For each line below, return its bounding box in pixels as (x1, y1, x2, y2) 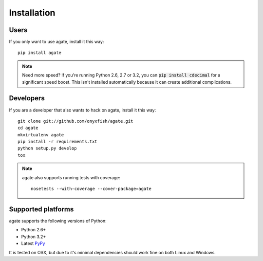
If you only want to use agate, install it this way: (9, 39, 104, 45)
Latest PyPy (21, 241, 45, 246)
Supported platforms (9, 205, 74, 213)
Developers (9, 94, 45, 102)
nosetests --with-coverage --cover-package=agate (31, 186, 152, 192)
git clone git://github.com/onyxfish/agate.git (18, 118, 133, 124)
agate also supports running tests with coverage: (22, 174, 120, 180)
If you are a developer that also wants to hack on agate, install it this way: (9, 107, 156, 113)
